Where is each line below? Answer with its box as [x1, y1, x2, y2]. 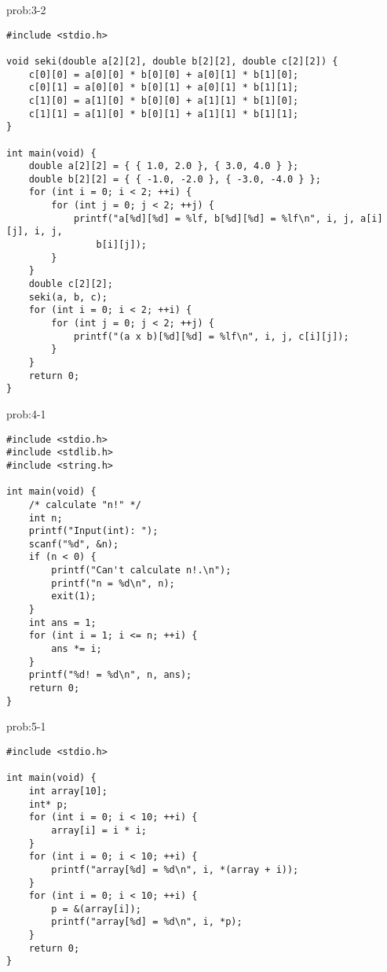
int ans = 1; [28, 617, 97, 628]
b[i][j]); [96, 239, 147, 251]
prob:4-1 [6, 405, 46, 422]
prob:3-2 [6, 2, 46, 17]
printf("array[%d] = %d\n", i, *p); [51, 916, 243, 928]
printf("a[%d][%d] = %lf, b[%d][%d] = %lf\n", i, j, [73, 212, 355, 224]
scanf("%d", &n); [28, 538, 119, 550]
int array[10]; [28, 785, 108, 797]
